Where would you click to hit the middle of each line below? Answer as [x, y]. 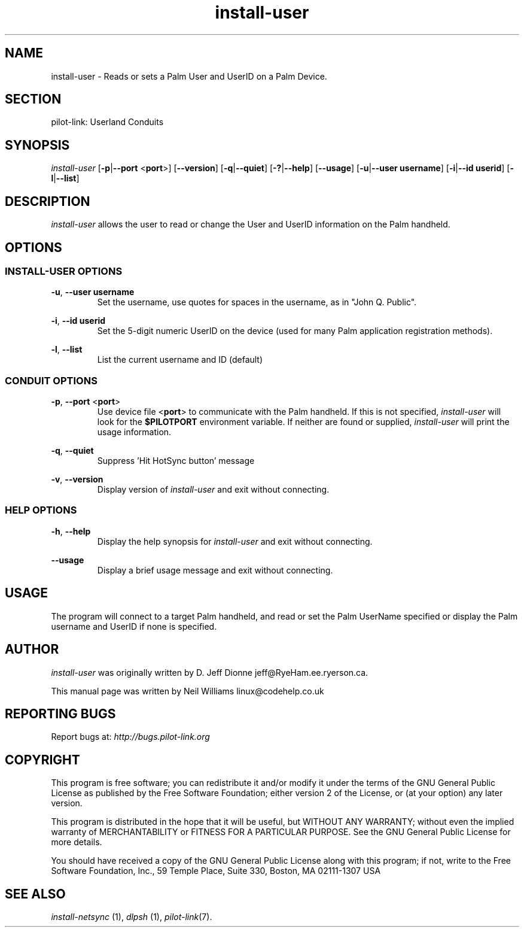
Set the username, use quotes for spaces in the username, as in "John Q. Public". [257, 302]
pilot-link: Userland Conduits [107, 122]
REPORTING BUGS [60, 714]
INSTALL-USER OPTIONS [64, 271]
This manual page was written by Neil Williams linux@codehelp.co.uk [188, 691]
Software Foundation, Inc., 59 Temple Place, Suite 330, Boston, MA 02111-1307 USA [216, 871]
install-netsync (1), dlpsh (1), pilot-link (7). [132, 917]
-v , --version [77, 479]
